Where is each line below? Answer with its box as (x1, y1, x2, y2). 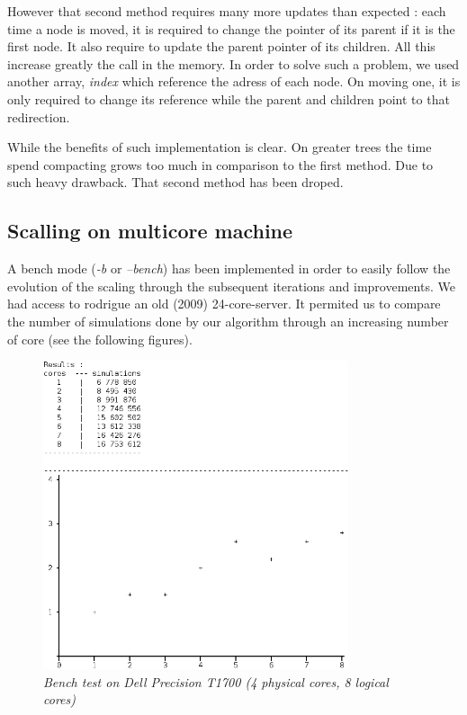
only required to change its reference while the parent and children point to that (7, 89, 450, 108)
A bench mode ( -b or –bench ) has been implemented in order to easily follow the (7, 259, 451, 278)
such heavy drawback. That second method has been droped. (7, 173, 344, 192)
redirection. (7, 107, 70, 126)
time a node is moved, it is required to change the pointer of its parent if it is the (7, 19, 455, 38)
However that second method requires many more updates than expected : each (7, 2, 446, 20)
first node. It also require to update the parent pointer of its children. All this (7, 37, 436, 56)
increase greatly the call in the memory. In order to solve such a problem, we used (7, 54, 460, 73)
